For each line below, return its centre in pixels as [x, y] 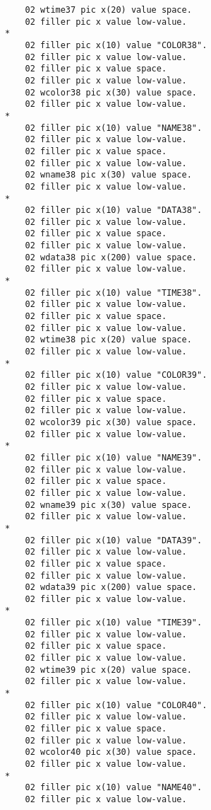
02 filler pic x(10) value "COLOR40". [116, 705]
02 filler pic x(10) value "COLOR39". [116, 375]
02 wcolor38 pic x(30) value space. [111, 92]
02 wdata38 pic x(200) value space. [111, 257]
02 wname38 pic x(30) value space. [108, 175]
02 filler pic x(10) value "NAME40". [114, 788]
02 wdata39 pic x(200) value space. [111, 588]
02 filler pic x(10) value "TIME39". [114, 623]
